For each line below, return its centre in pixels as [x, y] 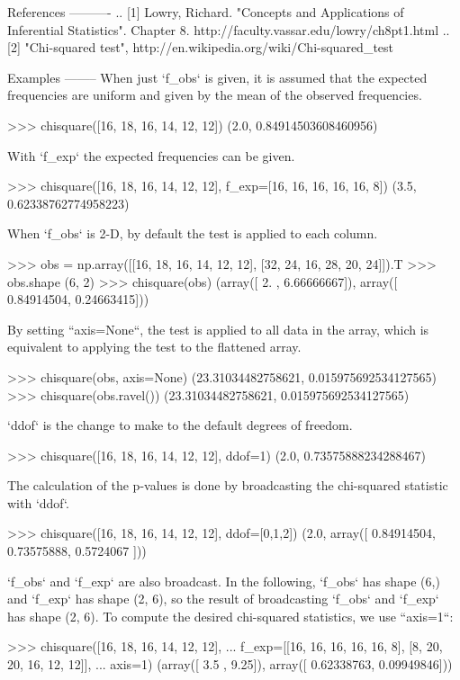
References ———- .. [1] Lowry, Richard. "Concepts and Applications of [206, 12]
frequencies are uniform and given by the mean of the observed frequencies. [215, 95]
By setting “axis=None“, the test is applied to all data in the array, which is [218, 329]
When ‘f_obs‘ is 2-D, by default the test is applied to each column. [193, 233]
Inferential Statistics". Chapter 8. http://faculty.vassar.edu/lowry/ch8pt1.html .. [229, 29]
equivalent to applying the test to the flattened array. [154, 347]
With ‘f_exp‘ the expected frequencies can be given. [151, 155]
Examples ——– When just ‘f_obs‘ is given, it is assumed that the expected [217, 77]
